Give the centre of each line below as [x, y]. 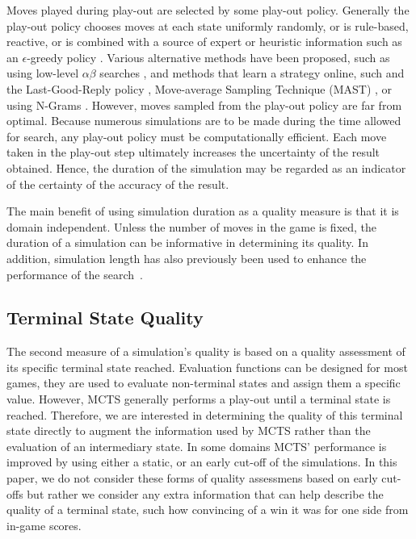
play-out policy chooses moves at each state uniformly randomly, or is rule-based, [208, 25]
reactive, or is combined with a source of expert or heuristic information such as [204, 42]
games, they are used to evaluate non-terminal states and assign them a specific [204, 383]
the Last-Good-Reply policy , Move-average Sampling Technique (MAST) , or [200, 88]
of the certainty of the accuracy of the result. [118, 184]
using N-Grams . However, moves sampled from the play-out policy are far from [204, 104]
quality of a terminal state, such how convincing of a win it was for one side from [208, 510]
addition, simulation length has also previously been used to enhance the [187, 258]
